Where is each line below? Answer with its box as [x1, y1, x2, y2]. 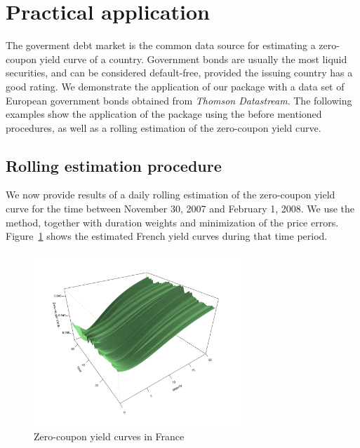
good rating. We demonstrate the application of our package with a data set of [6, 79, 345, 93]
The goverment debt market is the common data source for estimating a [6, 38, 316, 53]
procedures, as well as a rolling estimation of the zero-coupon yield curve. [6, 120, 321, 135]
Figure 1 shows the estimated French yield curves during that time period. [6, 229, 328, 243]
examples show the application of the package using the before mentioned [6, 107, 322, 121]
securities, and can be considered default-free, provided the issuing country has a [6, 65, 353, 80]
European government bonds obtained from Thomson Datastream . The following [6, 93, 352, 107]
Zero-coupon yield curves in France [34, 428, 185, 443]
